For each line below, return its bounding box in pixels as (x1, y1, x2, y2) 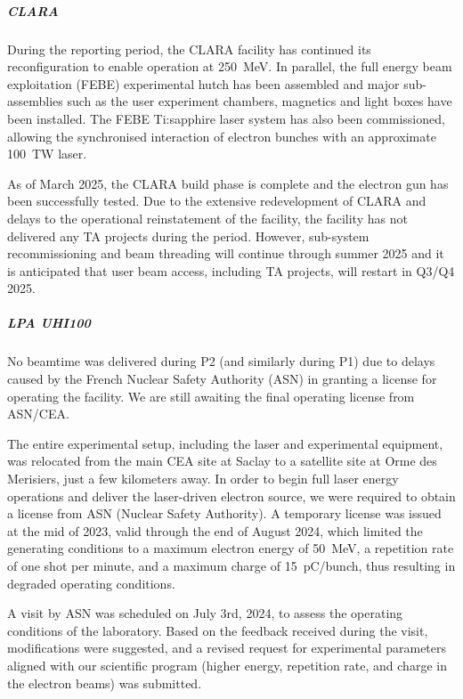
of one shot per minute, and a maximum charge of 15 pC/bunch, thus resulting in (7, 556, 456, 574)
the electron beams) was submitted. (7, 673, 202, 692)
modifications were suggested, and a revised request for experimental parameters (7, 638, 447, 657)
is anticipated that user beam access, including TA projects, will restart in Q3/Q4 (7, 261, 455, 280)
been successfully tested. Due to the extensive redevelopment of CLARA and (7, 191, 426, 210)
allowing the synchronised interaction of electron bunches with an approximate (7, 126, 436, 145)
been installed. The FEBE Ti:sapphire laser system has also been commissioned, (7, 109, 445, 127)
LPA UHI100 (7, 313, 91, 332)
